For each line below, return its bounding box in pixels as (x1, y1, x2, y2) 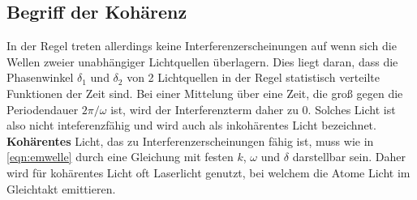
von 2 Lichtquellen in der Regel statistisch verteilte (127, 69, 380, 86)
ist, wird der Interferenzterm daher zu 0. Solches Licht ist (110, 100, 396, 117)
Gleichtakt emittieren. (6, 180, 116, 197)
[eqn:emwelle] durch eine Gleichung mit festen (6, 148, 234, 165)
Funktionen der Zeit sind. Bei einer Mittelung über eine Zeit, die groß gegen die (6, 84, 403, 101)
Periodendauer (6, 100, 79, 117)
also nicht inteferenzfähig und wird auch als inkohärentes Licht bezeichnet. (6, 117, 376, 134)
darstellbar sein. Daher (292, 148, 406, 165)
